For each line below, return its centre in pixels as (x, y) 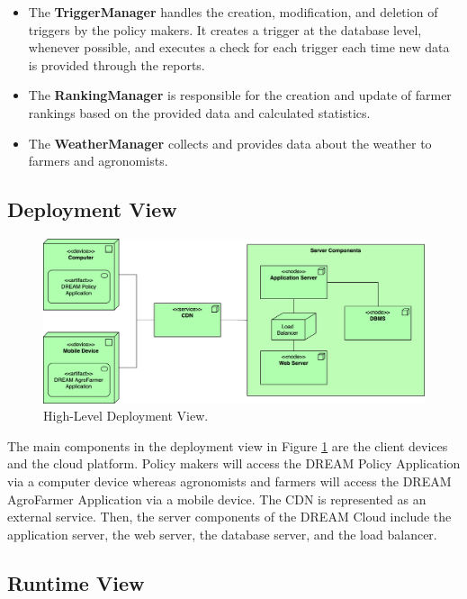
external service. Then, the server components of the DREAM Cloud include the (229, 517)
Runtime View (76, 582)
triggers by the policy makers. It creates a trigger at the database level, (225, 29)
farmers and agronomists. (98, 161)
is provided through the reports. (117, 64)
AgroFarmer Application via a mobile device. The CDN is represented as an (217, 499)
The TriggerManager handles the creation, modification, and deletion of (233, 12)
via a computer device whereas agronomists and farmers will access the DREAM (229, 481)
